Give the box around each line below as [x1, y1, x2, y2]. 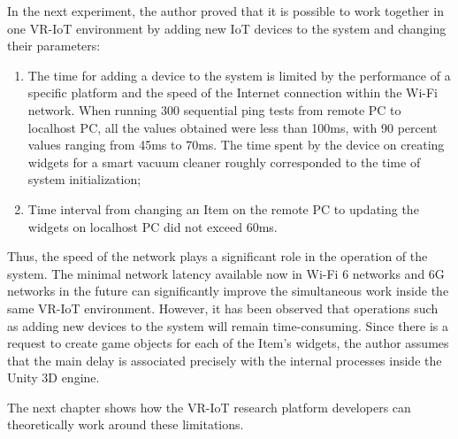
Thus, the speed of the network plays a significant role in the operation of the [7, 247, 428, 266]
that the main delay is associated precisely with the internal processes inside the [7, 350, 442, 369]
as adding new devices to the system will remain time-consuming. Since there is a [7, 316, 449, 335]
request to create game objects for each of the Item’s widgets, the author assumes [7, 334, 449, 352]
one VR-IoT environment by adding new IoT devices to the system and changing [7, 19, 447, 37]
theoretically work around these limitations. [7, 415, 244, 434]
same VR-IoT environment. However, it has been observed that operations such [7, 298, 439, 317]
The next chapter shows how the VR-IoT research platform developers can [7, 397, 411, 416]
